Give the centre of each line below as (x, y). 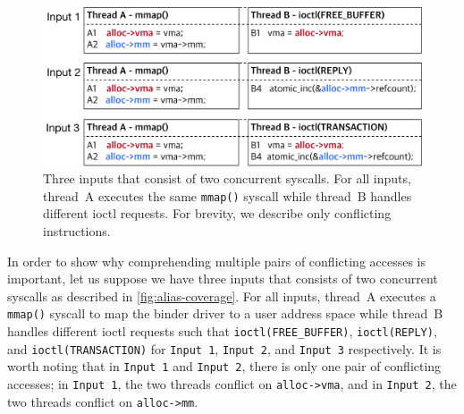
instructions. (77, 231)
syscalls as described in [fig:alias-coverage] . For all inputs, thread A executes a (222, 296)
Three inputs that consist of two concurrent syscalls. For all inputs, (227, 178)
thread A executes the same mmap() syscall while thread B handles (228, 195)
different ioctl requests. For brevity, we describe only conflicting (217, 213)
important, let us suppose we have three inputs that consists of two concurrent (223, 279)
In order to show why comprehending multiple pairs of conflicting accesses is (217, 261)
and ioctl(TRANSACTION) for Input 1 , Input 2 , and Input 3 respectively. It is (224, 348)
